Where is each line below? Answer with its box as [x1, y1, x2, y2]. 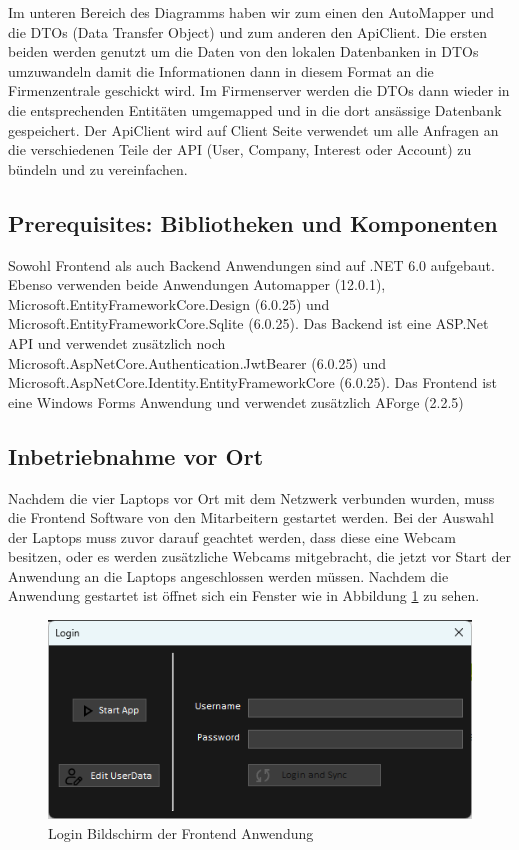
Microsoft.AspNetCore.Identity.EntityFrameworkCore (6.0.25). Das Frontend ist [8, 372, 498, 393]
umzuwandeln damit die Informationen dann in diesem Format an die [8, 60, 434, 81]
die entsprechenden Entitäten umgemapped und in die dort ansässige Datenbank [8, 99, 502, 120]
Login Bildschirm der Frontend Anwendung [48, 822, 314, 843]
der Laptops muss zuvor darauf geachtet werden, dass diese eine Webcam [8, 526, 456, 547]
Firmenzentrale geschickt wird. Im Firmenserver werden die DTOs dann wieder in [8, 80, 510, 101]
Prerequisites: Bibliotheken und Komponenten [8, 207, 498, 238]
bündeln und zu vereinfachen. [8, 158, 188, 179]
